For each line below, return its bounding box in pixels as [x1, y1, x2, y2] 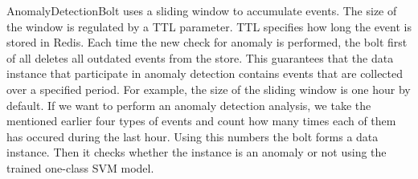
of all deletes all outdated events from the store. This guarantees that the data [6, 49, 394, 66]
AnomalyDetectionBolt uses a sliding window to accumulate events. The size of [6, 2, 397, 18]
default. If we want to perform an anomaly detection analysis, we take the [6, 96, 371, 113]
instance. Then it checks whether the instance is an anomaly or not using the [6, 144, 387, 161]
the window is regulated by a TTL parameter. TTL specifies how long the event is [6, 18, 412, 35]
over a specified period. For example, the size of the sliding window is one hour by [6, 80, 411, 97]
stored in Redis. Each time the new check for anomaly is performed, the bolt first [6, 34, 408, 51]
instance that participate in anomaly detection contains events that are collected [6, 65, 404, 82]
